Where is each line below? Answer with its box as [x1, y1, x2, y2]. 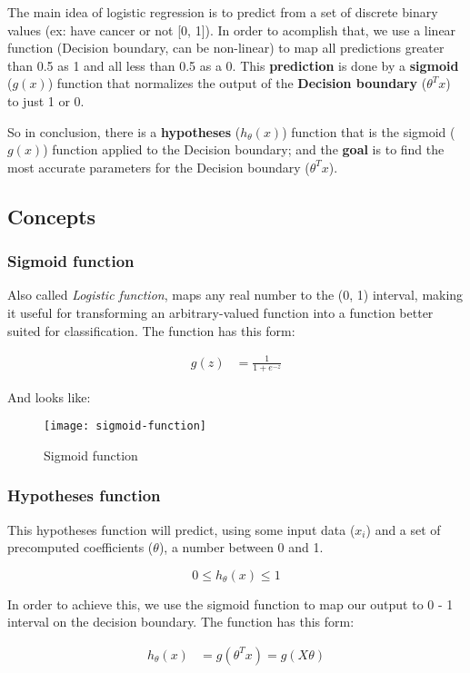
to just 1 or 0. [7, 91, 85, 110]
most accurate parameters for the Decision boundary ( [7, 157, 310, 176]
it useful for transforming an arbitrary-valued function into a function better [7, 302, 434, 322]
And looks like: [7, 387, 91, 406]
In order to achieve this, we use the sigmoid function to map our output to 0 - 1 [7, 594, 454, 613]
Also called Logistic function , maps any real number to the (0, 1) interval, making [7, 285, 464, 304]
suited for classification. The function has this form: [7, 321, 295, 340]
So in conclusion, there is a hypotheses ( [7, 122, 241, 141]
